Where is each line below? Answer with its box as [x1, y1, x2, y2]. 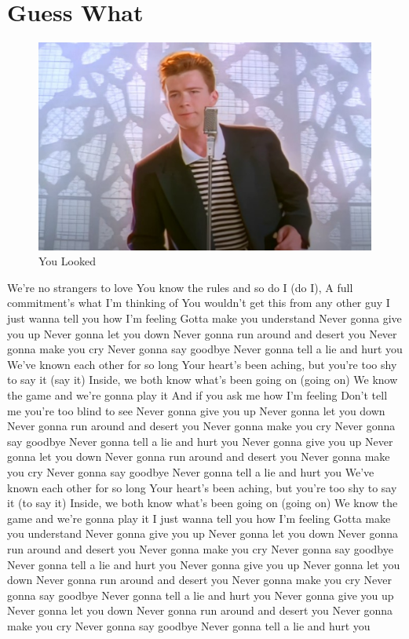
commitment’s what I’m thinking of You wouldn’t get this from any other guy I [7, 294, 390, 311]
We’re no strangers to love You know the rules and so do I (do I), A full [7, 279, 353, 295]
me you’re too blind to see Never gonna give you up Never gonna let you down [7, 402, 385, 418]
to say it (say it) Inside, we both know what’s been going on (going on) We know [7, 371, 398, 388]
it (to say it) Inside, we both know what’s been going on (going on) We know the [7, 495, 398, 511]
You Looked [38, 253, 96, 269]
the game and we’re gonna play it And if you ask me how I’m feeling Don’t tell [7, 387, 388, 403]
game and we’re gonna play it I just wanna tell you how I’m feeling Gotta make [7, 509, 391, 526]
